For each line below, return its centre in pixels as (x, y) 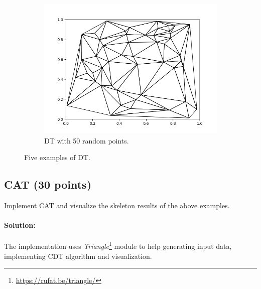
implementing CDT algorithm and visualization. (78, 256)
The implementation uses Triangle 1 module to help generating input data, (118, 245)
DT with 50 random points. (87, 140)
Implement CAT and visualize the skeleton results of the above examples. (117, 205)
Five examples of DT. (57, 157)
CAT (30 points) (48, 184)
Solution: (20, 225)
